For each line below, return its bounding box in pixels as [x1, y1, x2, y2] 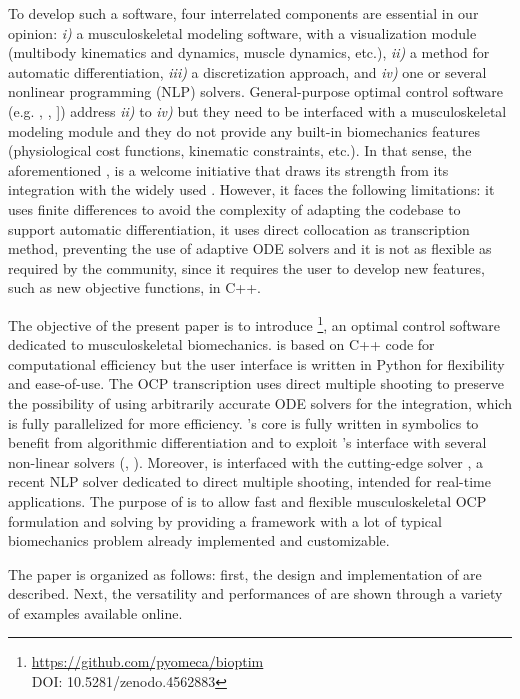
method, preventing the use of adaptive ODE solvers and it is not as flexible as [8, 238, 492, 259]
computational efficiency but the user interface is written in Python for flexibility [8, 353, 505, 374]
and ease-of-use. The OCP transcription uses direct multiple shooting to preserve [8, 373, 504, 394]
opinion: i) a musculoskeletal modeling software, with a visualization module [8, 22, 477, 43]
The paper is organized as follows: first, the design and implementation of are [8, 563, 482, 584]
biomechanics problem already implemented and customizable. [8, 530, 390, 551]
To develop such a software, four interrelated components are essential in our [8, 3, 479, 23]
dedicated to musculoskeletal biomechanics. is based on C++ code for [8, 334, 435, 355]
